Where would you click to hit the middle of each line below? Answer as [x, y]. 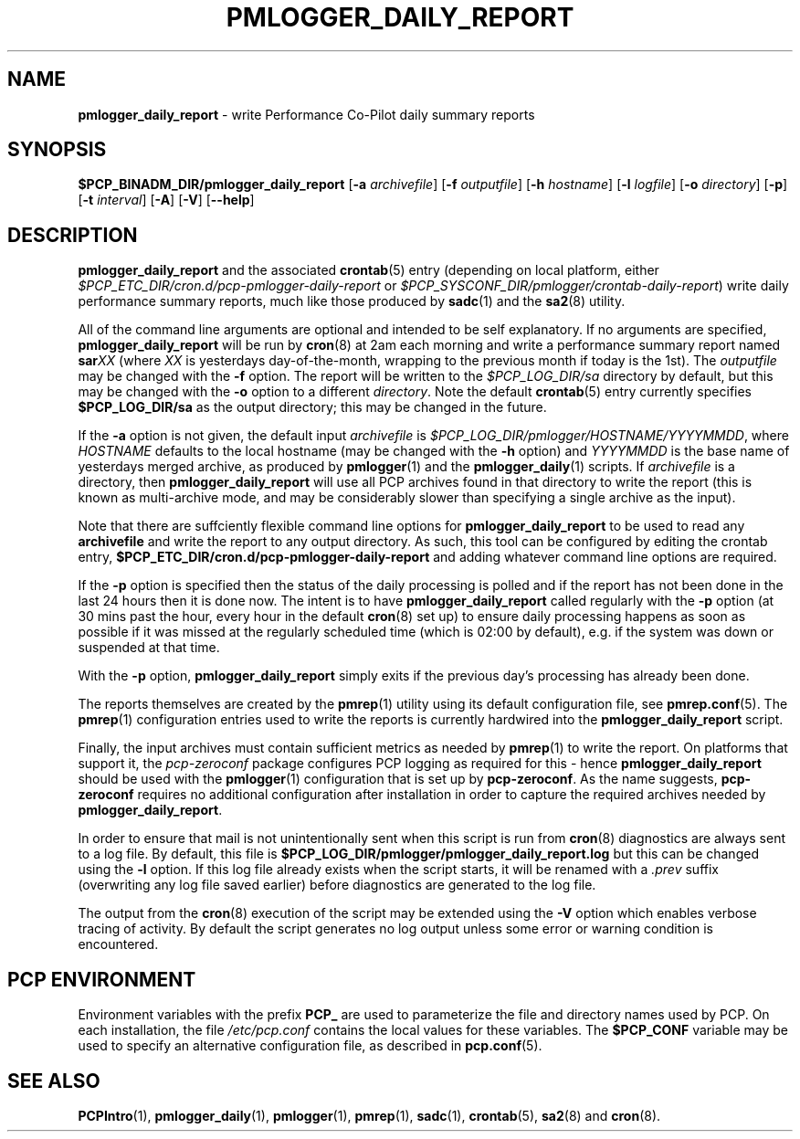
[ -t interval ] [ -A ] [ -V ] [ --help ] [166, 200]
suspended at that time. [149, 648]
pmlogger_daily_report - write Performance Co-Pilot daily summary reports [306, 114]
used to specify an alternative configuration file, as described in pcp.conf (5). [310, 1046]
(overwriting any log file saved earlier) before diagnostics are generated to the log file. [337, 885]
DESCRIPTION [73, 235]
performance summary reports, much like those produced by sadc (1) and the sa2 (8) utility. [352, 301]
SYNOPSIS [57, 150]
